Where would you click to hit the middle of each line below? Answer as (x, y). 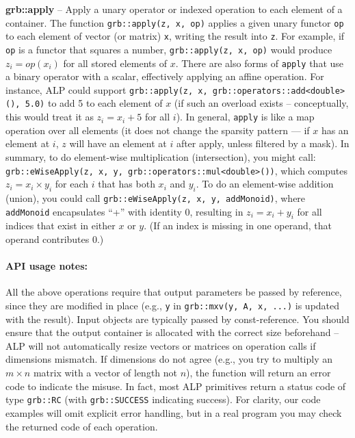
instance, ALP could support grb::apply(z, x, (107, 89)
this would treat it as (50, 117)
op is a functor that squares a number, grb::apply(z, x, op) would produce (169, 49)
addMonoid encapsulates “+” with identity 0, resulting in (124, 211)
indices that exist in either (61, 226)
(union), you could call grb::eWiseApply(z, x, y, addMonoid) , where (156, 198)
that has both (127, 184)
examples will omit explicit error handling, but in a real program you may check (174, 412)
